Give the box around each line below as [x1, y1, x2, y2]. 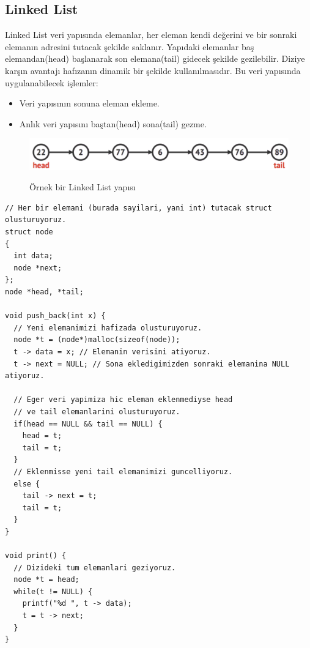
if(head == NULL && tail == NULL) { [13, 419, 163, 428]
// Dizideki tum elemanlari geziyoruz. [13, 563, 176, 572]
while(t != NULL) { [13, 587, 93, 596]
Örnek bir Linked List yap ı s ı [29, 181, 136, 193]
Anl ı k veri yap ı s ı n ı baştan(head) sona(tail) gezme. [19, 117, 207, 130]
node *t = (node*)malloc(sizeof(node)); [13, 335, 180, 344]
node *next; [13, 263, 62, 272]
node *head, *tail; [5, 288, 84, 297]
